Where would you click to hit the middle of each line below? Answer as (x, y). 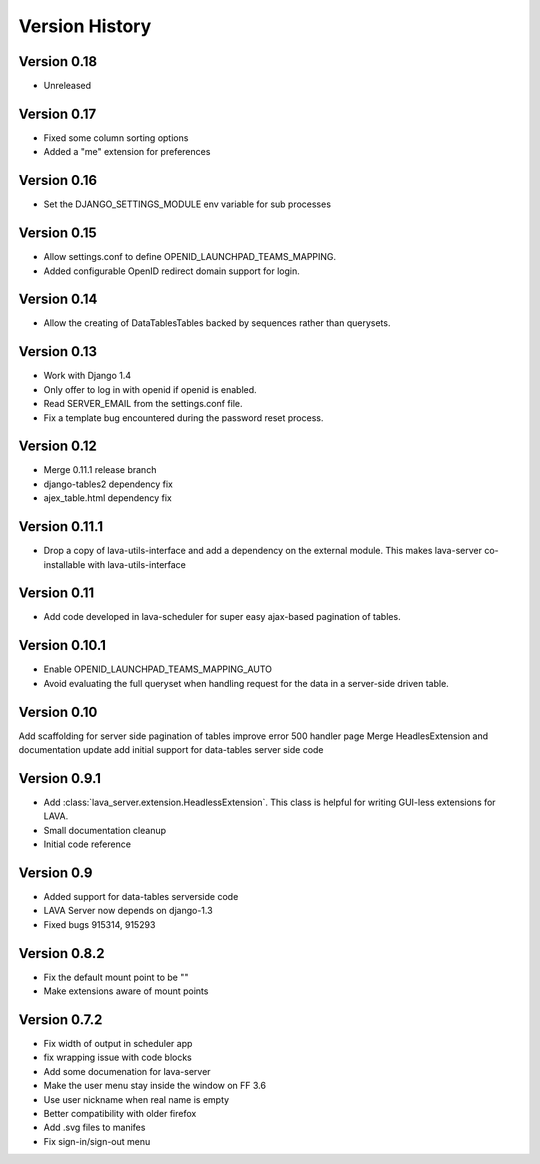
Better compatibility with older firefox (120, 1113)
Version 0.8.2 (61, 953)
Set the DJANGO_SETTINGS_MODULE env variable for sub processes (187, 204)
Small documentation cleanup (105, 830)
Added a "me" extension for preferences (127, 152)
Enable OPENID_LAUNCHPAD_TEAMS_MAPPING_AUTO (158, 669)
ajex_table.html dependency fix (107, 498)
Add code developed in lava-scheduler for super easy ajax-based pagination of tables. (222, 617)
